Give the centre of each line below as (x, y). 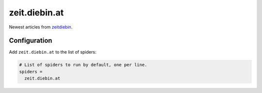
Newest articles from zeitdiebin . (41, 27)
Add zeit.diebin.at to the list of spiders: (53, 52)
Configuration (31, 41)
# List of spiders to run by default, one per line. (83, 65)
